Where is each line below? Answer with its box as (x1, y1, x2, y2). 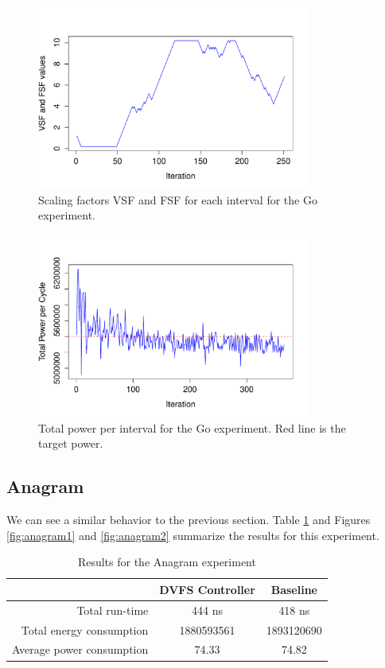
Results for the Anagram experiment (77, 553, 256, 570)
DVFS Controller (159, 581, 255, 597)
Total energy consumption (21, 621, 149, 638)
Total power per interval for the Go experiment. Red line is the (38, 419, 346, 436)
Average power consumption (12, 641, 149, 658)
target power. (38, 435, 103, 452)
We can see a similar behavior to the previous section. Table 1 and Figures (6, 511, 371, 528)
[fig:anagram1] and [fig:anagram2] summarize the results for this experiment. (6, 526, 379, 543)
